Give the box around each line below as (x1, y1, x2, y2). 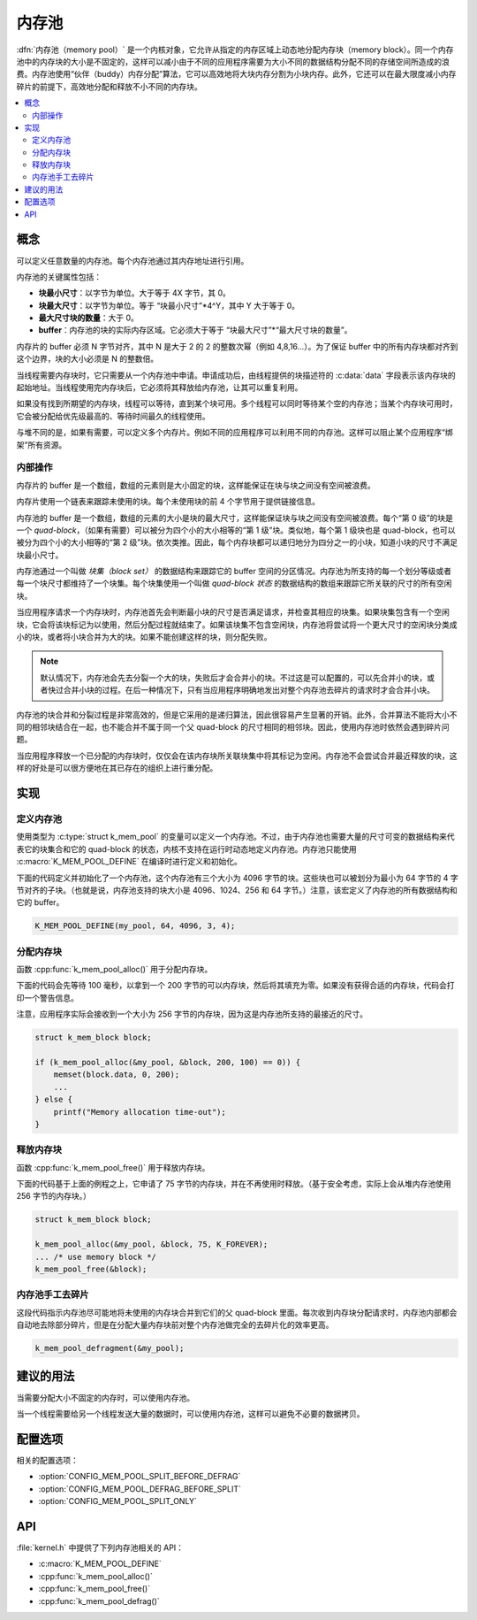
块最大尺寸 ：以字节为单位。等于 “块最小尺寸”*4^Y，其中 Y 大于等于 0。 (38, 300, 300, 311)
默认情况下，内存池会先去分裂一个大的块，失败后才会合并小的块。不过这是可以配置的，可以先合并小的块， (40, 672, 428, 683)
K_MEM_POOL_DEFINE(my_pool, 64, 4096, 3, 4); (34, 921, 236, 931)
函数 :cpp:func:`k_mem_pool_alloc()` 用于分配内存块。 (16, 964, 213, 974)
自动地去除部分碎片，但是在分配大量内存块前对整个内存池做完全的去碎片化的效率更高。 (16, 1319, 334, 1331)
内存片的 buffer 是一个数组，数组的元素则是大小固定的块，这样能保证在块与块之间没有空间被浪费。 (16, 480, 375, 490)
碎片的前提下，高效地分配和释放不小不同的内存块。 (16, 81, 202, 92)
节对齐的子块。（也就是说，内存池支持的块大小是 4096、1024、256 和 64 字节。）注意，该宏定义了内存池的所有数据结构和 (16, 885, 458, 895)
